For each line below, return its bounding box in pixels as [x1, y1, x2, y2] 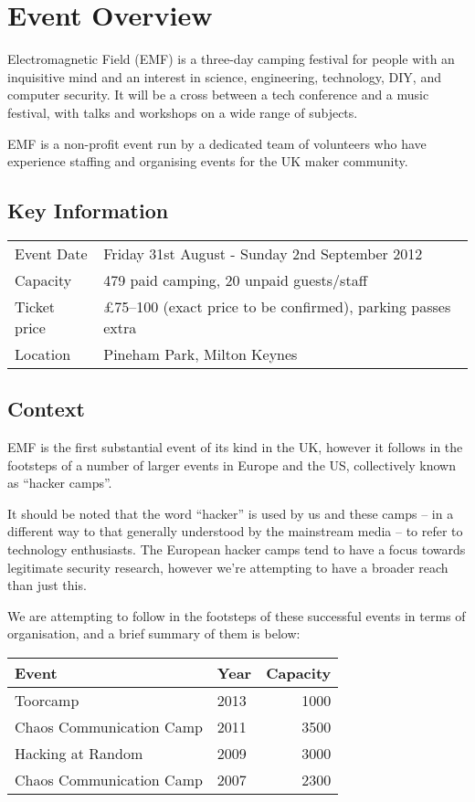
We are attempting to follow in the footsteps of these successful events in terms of [7, 606, 466, 625]
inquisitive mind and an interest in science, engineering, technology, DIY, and [7, 67, 441, 86]
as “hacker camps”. [7, 473, 112, 492]
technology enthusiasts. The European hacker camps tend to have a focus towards [7, 540, 466, 559]
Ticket [15, 295, 55, 317]
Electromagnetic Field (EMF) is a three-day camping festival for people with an [7, 49, 455, 69]
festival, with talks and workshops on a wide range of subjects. [7, 102, 358, 121]
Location [15, 343, 71, 364]
